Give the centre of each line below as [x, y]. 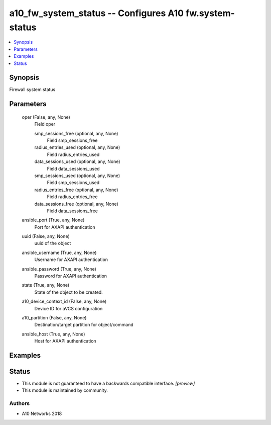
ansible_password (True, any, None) [59, 269]
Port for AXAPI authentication [65, 227]
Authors [20, 403]
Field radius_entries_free [72, 197]
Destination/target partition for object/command [84, 325]
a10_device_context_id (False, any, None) [64, 301]
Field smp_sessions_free [72, 140]
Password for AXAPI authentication [71, 276]
